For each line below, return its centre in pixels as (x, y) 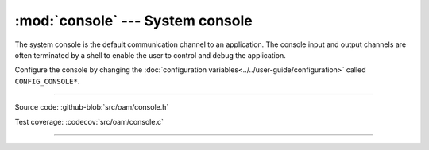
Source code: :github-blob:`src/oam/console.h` (92, 107)
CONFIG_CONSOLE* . (47, 81)
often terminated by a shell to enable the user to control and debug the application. (150, 55)
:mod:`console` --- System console (134, 21)
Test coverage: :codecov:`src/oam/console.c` (89, 121)
